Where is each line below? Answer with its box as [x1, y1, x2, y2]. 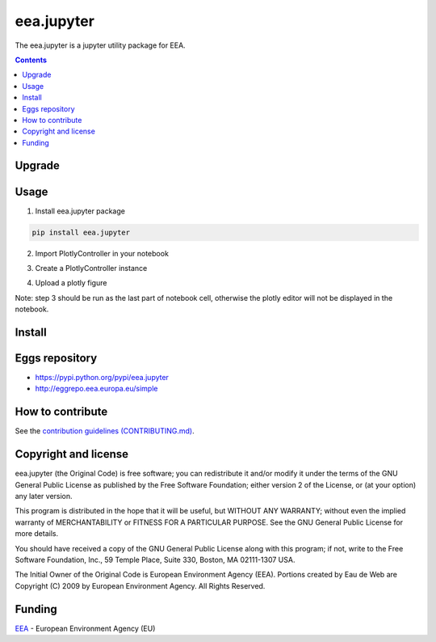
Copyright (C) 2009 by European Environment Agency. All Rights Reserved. [15, 581, 266, 590]
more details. [15, 529, 59, 539]
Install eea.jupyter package [35, 206, 125, 216]
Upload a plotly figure [35, 278, 107, 288]
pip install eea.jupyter [31, 227, 131, 237]
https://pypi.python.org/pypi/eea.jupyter [35, 373, 170, 382]
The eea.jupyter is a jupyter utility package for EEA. [15, 40, 186, 50]
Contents [15, 55, 48, 65]
